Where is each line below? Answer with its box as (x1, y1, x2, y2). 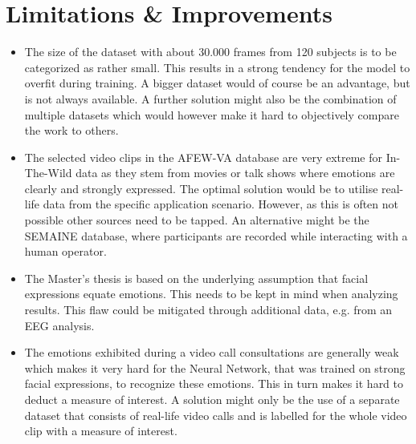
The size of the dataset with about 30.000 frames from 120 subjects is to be (24, 43, 397, 60)
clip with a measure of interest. (24, 422, 177, 439)
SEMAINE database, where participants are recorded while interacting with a (24, 227, 408, 244)
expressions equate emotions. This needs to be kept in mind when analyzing (24, 285, 398, 302)
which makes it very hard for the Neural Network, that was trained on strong (24, 359, 406, 376)
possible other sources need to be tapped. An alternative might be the (24, 212, 369, 228)
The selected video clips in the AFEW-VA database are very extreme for (24, 148, 383, 165)
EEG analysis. (24, 317, 95, 333)
